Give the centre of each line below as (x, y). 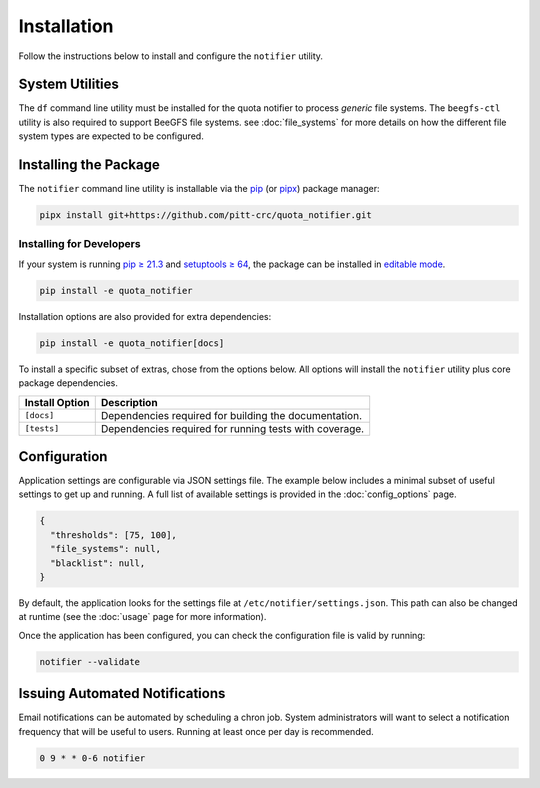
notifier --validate (89, 661)
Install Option (57, 402)
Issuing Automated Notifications (122, 693)
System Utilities (69, 84)
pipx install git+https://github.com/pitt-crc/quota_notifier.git (205, 215)
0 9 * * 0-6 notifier (92, 758)
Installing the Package (89, 165)
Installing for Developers (79, 244)
